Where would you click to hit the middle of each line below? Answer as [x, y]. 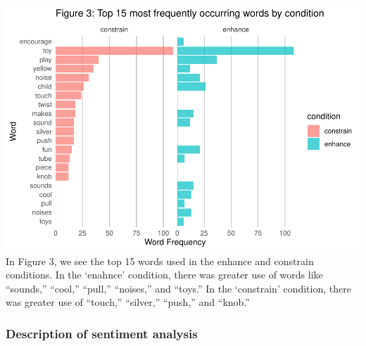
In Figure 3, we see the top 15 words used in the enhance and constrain [160, 261]
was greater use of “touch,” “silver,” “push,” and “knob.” [128, 302]
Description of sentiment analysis [102, 333]
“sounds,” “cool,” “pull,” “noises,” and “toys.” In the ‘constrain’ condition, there [178, 288]
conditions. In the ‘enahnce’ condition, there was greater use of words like [164, 275]
